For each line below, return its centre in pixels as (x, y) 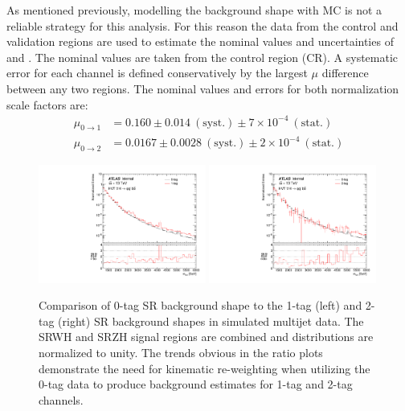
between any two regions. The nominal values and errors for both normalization (203, 88)
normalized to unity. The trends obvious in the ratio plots (181, 352)
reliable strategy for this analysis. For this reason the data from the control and (202, 25)
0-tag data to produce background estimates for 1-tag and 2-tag (196, 384)
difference (345, 73)
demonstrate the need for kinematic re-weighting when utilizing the (205, 368)
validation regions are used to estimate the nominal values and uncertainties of (200, 41)
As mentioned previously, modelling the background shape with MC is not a (194, 10)
